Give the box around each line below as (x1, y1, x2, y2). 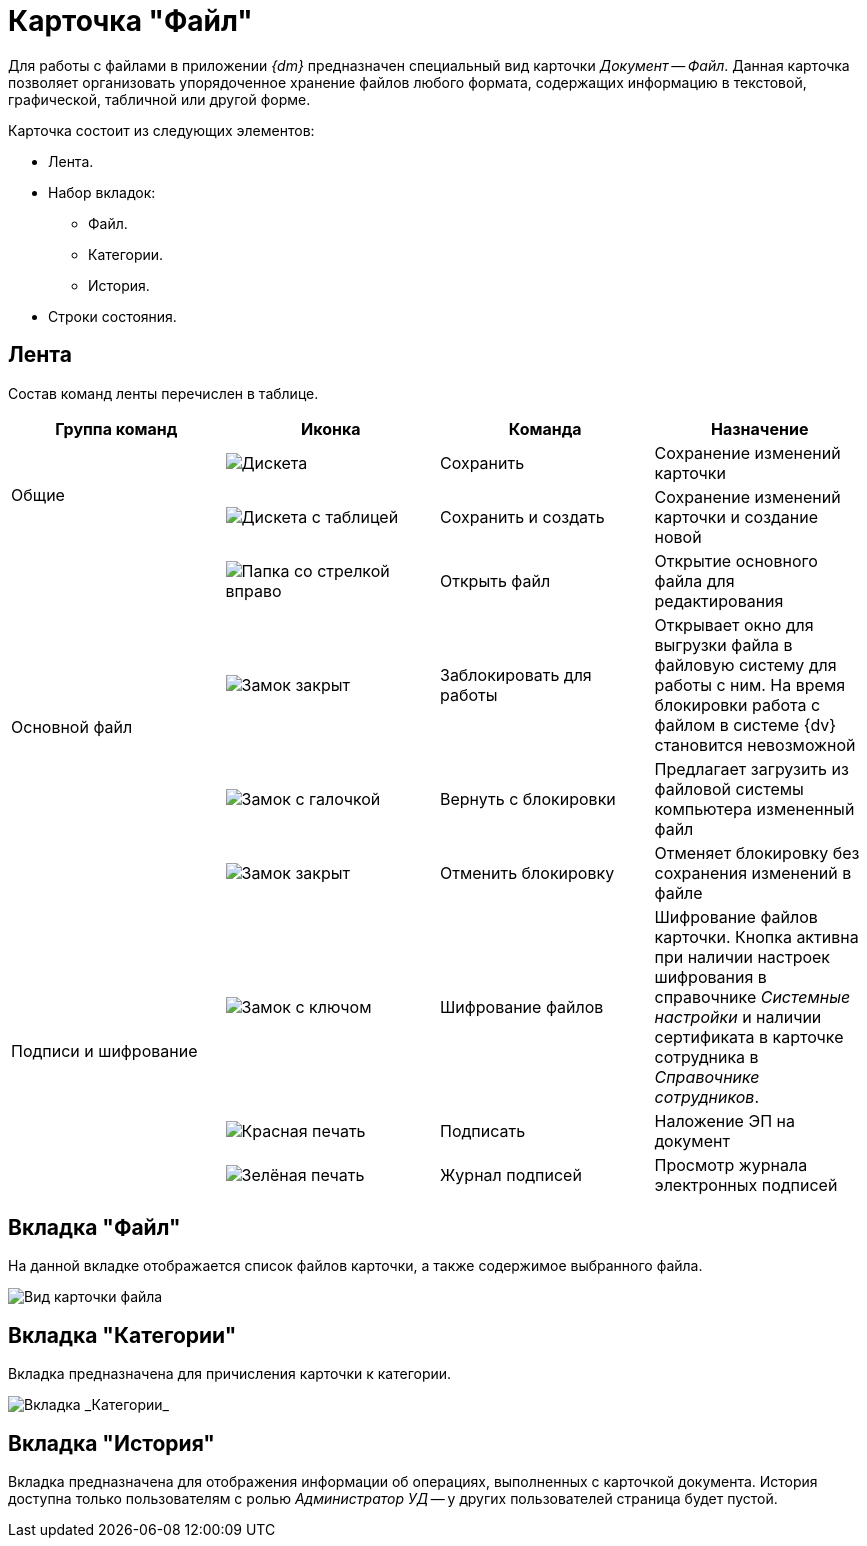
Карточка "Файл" (8, 4, 253, 38)
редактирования (654, 590, 784, 611)
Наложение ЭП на (654, 1110, 795, 1131)
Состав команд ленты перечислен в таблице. (8, 384, 319, 402)
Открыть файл (440, 570, 551, 591)
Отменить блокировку (440, 862, 615, 883)
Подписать (440, 1120, 526, 1141)
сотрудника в (654, 1046, 759, 1067)
